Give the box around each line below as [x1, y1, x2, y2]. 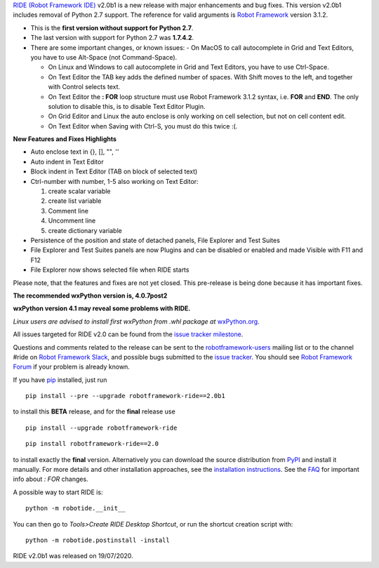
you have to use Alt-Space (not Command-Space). [30, 53, 178, 61]
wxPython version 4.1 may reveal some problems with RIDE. [13, 304, 191, 312]
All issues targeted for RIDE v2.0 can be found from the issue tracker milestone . [13, 330, 244, 338]
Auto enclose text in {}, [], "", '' [30, 147, 119, 156]
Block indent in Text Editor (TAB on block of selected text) [30, 167, 198, 176]
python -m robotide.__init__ [25, 504, 126, 513]
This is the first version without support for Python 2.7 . [30, 23, 194, 32]
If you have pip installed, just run [13, 376, 107, 384]
